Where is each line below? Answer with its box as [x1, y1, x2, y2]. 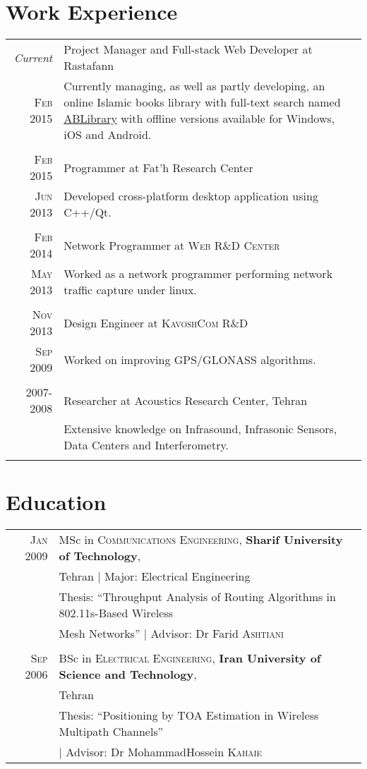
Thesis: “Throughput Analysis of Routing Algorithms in [59, 588, 336, 605]
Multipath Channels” [59, 723, 164, 740]
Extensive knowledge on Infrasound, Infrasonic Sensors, [64, 420, 337, 437]
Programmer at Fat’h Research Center [64, 159, 253, 176]
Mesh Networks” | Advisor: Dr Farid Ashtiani [59, 625, 284, 642]
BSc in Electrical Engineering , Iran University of [59, 650, 321, 667]
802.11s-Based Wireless [59, 605, 174, 622]
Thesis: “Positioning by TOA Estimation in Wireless [59, 707, 319, 724]
